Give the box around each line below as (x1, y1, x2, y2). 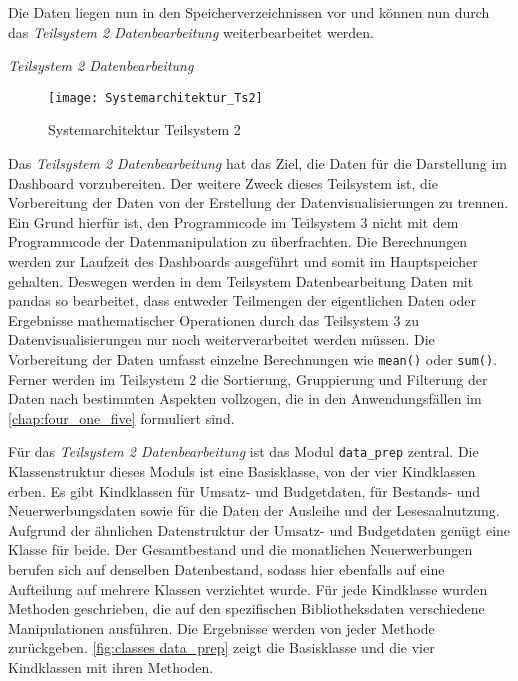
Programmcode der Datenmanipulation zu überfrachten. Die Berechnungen (8, 231, 468, 252)
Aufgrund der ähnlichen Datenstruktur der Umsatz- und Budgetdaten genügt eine (8, 519, 511, 540)
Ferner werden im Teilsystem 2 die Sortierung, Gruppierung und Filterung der (8, 368, 488, 389)
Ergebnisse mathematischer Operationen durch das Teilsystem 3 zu (8, 309, 420, 330)
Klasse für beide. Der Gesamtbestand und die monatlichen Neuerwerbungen (8, 539, 473, 560)
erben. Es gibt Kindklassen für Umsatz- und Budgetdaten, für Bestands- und (8, 480, 481, 501)
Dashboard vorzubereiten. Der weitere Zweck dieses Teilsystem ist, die (8, 172, 438, 193)
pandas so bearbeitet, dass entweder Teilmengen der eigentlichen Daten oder (8, 290, 477, 311)
